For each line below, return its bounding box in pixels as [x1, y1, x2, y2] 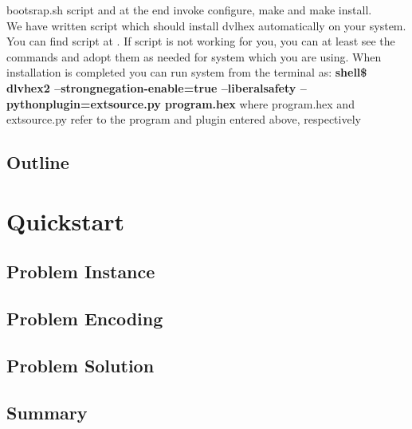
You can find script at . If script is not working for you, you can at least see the [6, 33, 395, 49]
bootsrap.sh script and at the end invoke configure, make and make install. [6, 2, 372, 18]
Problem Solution [6, 352, 155, 377]
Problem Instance [6, 259, 155, 284]
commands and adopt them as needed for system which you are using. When [6, 48, 382, 65]
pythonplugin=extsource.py [6, 95, 161, 112]
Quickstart [6, 204, 125, 237]
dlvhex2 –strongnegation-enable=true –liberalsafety [6, 79, 296, 96]
